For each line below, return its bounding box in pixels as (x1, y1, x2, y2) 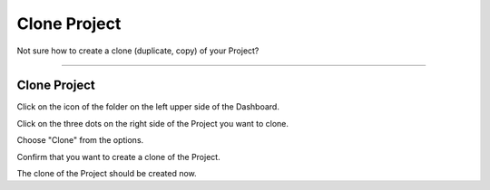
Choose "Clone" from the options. (16, 135, 144, 146)
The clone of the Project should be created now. (16, 168, 197, 179)
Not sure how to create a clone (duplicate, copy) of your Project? (16, 45, 260, 56)
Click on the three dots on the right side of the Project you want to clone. (16, 118, 289, 128)
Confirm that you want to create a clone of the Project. (16, 151, 221, 162)
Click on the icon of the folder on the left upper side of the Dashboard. (16, 101, 280, 112)
